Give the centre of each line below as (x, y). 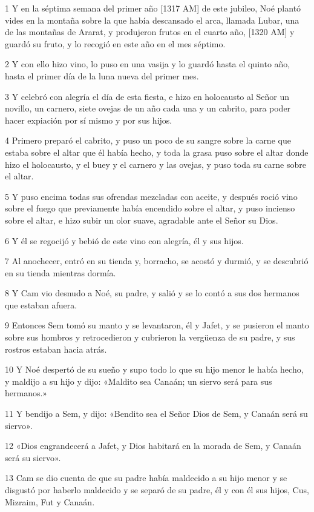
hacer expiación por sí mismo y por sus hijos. (89, 120)
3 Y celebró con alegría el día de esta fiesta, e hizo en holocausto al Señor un (147, 96)
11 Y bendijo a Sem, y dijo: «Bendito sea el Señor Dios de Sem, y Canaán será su (156, 414)
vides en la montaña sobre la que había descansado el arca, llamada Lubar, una (152, 20)
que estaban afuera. (41, 304)
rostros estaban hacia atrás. (56, 349)
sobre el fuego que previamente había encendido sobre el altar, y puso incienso (150, 208)
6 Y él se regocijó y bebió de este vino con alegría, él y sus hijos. (124, 240)
